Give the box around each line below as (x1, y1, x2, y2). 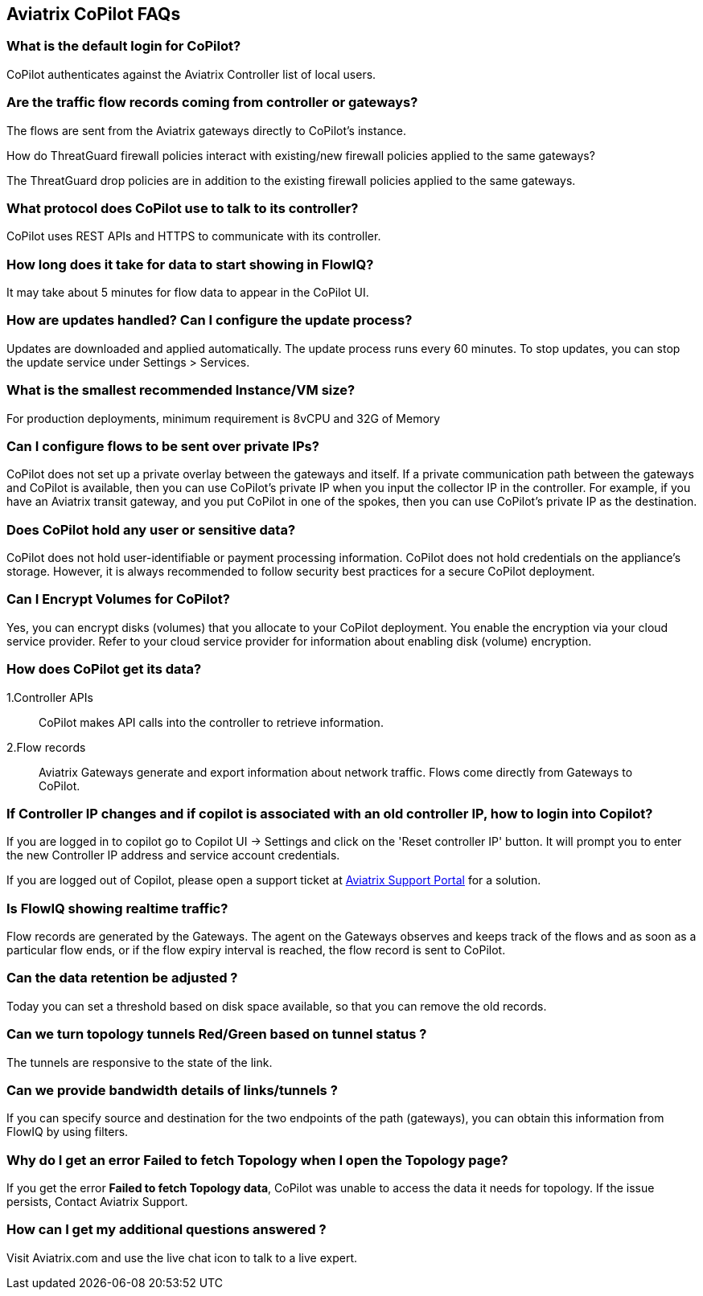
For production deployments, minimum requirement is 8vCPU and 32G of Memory (6, 411, 441, 425)
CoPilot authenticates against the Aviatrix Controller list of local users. (6, 67, 376, 81)
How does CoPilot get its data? (6, 661, 202, 678)
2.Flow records (6, 740, 86, 754)
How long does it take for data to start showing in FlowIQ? (6, 256, 374, 273)
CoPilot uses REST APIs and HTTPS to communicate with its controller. (6, 229, 381, 244)
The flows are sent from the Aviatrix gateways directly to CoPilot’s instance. (6, 123, 406, 137)
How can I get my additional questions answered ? (6, 1221, 327, 1238)
